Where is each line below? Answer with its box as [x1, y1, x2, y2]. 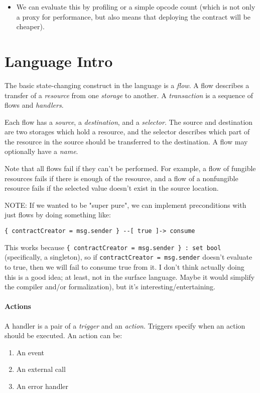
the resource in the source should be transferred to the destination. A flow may [5, 136, 248, 146]
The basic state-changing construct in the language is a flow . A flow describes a [5, 80, 249, 90]
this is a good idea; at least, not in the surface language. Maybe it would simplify [5, 271, 255, 282]
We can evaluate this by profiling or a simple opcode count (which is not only [16, 2, 255, 12]
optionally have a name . [5, 146, 78, 156]
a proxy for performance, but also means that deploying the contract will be [16, 11, 251, 22]
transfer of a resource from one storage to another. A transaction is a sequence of [5, 90, 253, 100]
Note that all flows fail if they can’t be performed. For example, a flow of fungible [5, 163, 256, 174]
